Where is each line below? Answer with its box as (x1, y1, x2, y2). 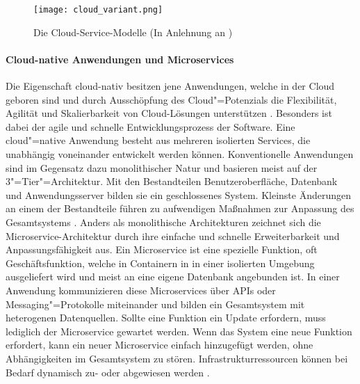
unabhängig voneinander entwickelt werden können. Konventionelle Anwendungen (6, 147, 354, 161)
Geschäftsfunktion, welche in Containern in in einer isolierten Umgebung (6, 255, 315, 270)
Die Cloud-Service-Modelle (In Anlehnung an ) (33, 24, 233, 39)
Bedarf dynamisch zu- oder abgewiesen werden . (6, 365, 210, 379)
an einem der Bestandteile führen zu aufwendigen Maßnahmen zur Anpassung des (6, 201, 354, 216)
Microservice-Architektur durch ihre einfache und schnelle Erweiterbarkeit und (6, 228, 340, 243)
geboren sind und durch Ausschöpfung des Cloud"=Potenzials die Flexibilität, (6, 92, 337, 106)
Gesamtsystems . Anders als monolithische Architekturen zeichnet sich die (6, 214, 321, 229)
